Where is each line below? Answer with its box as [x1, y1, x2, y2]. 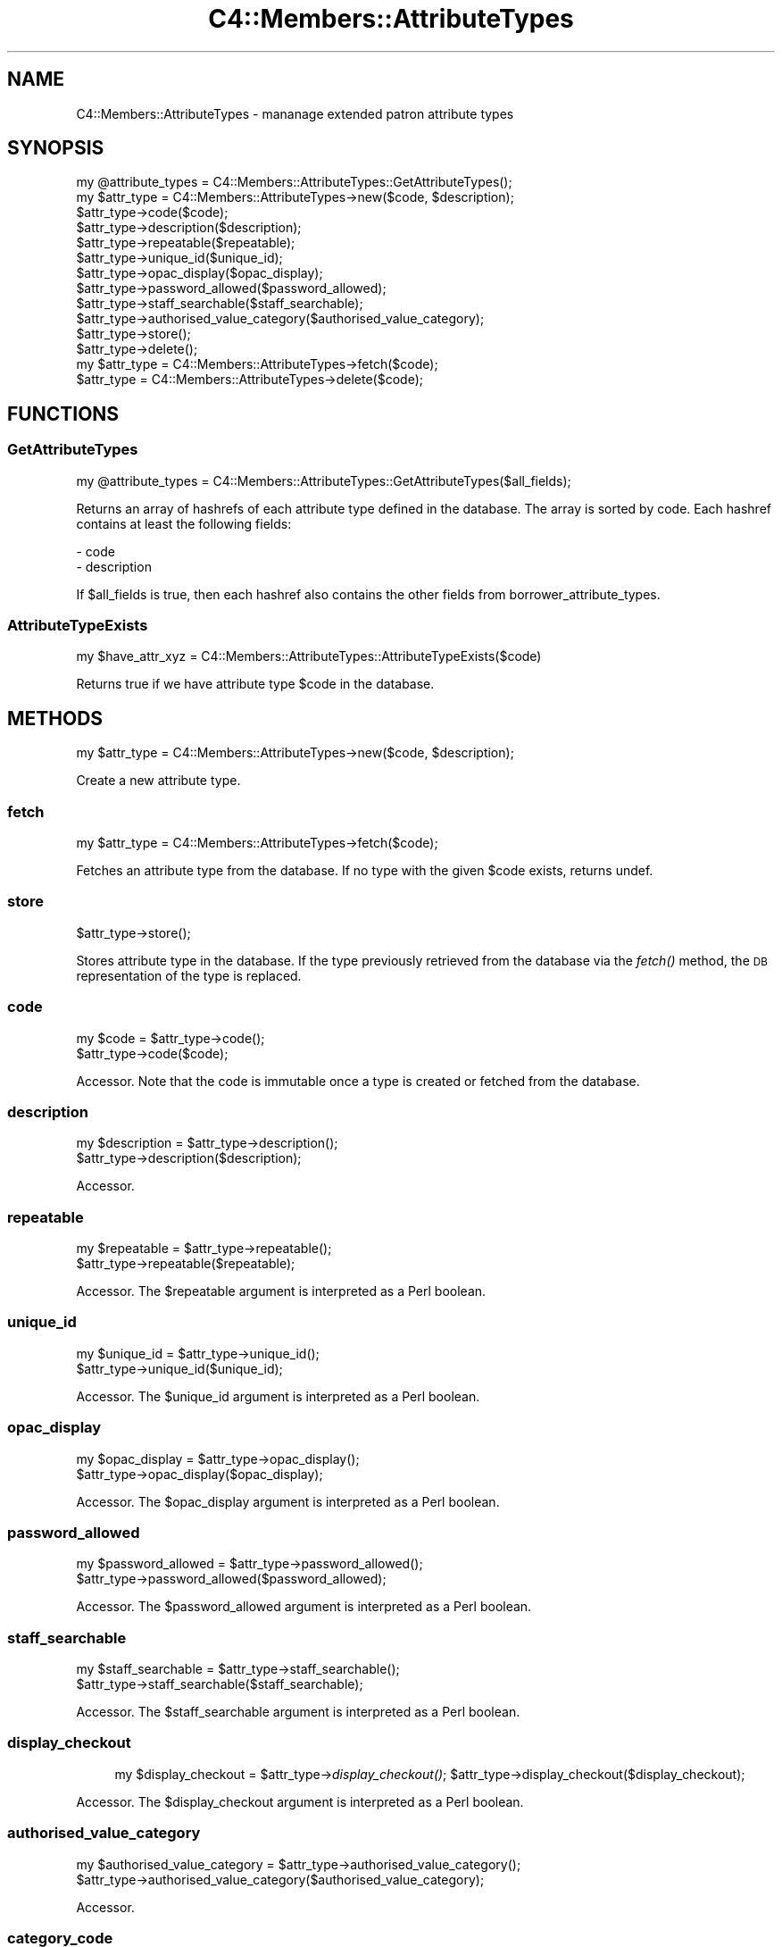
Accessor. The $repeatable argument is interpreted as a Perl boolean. [76, 1283, 487, 1299]
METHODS [7, 706, 104, 730]
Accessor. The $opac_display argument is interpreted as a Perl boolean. [76, 1493, 500, 1509]
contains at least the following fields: [76, 515, 292, 531]
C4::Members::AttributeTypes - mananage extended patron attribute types [76, 105, 514, 121]
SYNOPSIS [7, 137, 104, 160]
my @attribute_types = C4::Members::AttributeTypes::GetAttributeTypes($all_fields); [76, 472, 571, 489]
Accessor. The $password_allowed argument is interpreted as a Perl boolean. [76, 1599, 532, 1615]
